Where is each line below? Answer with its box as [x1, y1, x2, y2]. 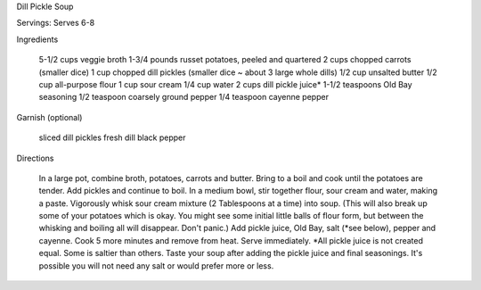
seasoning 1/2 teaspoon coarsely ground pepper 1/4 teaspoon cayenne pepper [38, 92, 330, 103]
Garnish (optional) [16, 112, 83, 122]
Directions [16, 153, 54, 163]
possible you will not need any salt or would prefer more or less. [38, 260, 274, 271]
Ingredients [16, 34, 59, 45]
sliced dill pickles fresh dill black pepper [38, 132, 186, 143]
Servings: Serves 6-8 [16, 18, 95, 29]
